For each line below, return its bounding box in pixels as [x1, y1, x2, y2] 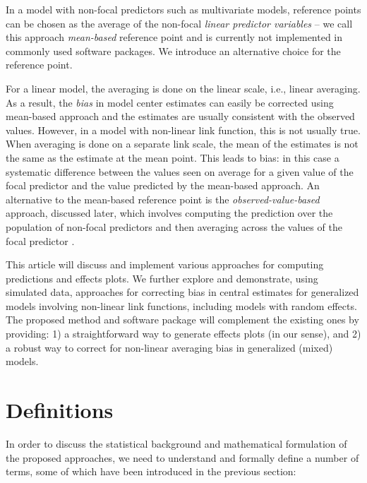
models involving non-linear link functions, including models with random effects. [6, 298, 357, 313]
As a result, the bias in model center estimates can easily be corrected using [6, 95, 334, 109]
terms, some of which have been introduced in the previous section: [6, 464, 296, 479]
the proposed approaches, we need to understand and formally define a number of [6, 450, 359, 465]
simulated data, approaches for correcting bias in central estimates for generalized [6, 285, 359, 299]
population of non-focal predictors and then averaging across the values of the [6, 219, 342, 234]
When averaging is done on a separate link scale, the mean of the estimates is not [6, 136, 359, 151]
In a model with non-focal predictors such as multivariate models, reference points [6, 2, 361, 16]
